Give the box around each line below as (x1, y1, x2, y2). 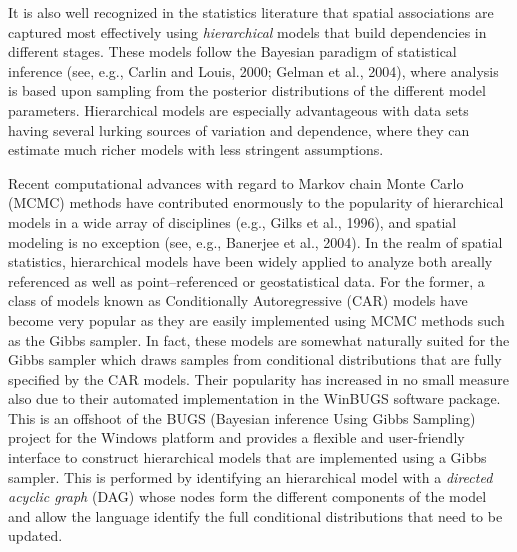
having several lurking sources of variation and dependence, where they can (8, 119, 470, 140)
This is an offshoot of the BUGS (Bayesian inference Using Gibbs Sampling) (8, 407, 476, 428)
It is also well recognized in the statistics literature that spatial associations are (8, 2, 494, 22)
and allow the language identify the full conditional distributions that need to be (8, 505, 503, 526)
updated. (8, 525, 63, 546)
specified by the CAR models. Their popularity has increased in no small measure (8, 368, 509, 389)
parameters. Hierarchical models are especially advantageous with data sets (8, 99, 469, 120)
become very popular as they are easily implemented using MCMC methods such (8, 309, 505, 330)
